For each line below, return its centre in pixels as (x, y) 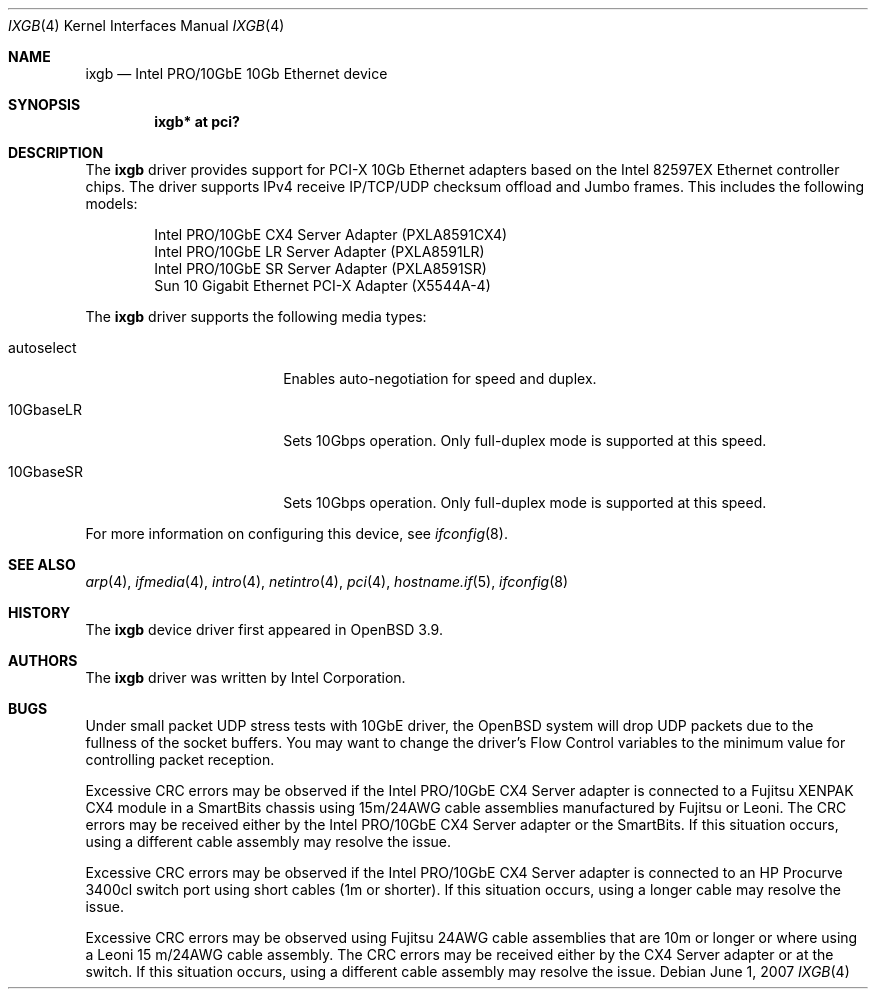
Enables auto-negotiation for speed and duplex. (440, 378)
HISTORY (39, 612)
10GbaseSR (46, 471)
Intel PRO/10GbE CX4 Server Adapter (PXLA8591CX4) (331, 234)
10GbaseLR (45, 409)
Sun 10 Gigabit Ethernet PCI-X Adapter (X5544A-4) (322, 285)
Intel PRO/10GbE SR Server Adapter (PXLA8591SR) (320, 268)
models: (111, 203)
